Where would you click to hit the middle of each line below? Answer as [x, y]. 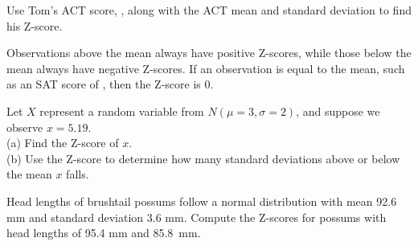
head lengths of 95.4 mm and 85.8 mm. [104, 233]
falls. [78, 174]
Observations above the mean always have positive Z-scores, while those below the [209, 53]
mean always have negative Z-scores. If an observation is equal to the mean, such [206, 68]
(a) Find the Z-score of [63, 143]
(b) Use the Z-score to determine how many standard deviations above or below [203, 158]
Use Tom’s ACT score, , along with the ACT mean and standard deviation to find [209, 10]
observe [25, 127]
